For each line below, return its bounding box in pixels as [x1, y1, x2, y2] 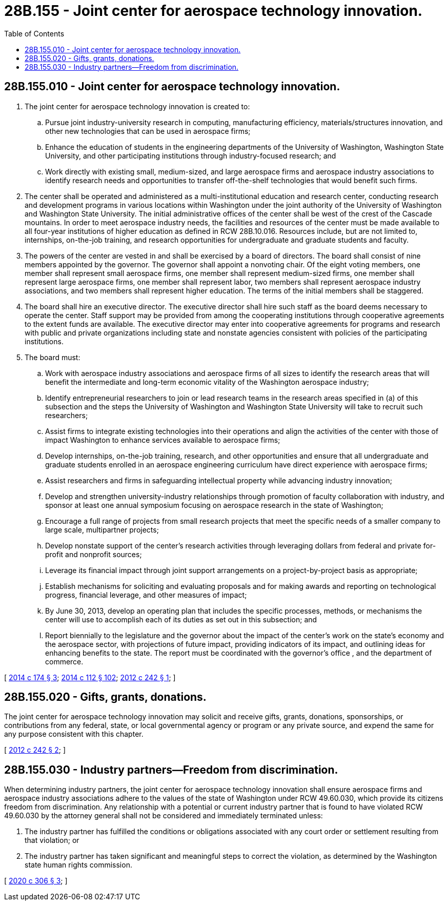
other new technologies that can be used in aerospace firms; [45, 126, 251, 135]
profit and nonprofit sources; [45, 549, 142, 559]
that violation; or [25, 836, 79, 845]
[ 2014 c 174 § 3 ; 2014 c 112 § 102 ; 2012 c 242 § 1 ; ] [4, 673, 176, 682]
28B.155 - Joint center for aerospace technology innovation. [4, 2, 423, 19]
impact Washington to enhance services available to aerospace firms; [45, 435, 280, 444]
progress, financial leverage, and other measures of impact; [45, 590, 247, 599]
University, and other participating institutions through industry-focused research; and [45, 151, 336, 160]
